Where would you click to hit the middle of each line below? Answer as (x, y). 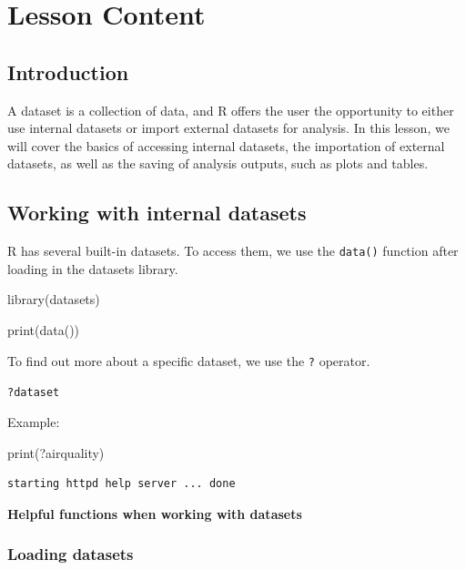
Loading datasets (71, 554)
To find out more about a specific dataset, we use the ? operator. (189, 360)
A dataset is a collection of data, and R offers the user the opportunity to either (231, 110)
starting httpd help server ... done (122, 484)
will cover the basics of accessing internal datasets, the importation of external (226, 145)
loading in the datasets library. (93, 268)
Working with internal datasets (157, 213)
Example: (34, 421)
